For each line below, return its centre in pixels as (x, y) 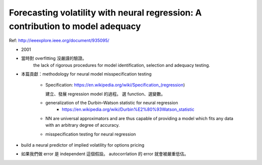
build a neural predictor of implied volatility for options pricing (83, 145)
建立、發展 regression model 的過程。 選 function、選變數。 (105, 94)
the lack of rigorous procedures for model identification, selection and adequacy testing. (122, 65)
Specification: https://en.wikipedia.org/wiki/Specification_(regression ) (115, 85)
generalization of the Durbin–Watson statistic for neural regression (112, 103)
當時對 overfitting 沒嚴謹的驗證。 (54, 59)
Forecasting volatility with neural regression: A (105, 13)
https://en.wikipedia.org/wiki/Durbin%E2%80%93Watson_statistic (128, 109)
